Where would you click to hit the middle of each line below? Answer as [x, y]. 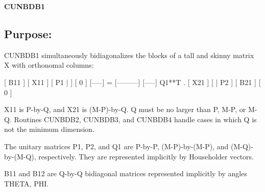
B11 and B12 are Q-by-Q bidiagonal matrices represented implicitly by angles [126, 173]
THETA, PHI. [27, 183]
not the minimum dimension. [50, 129]
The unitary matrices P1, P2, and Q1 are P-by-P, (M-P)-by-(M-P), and [116, 146]
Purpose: [28, 33]
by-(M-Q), [20, 156]
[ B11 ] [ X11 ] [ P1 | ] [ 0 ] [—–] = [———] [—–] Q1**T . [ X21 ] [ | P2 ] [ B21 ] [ [132, 82]
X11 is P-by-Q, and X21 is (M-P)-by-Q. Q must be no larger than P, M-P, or [125, 109]
